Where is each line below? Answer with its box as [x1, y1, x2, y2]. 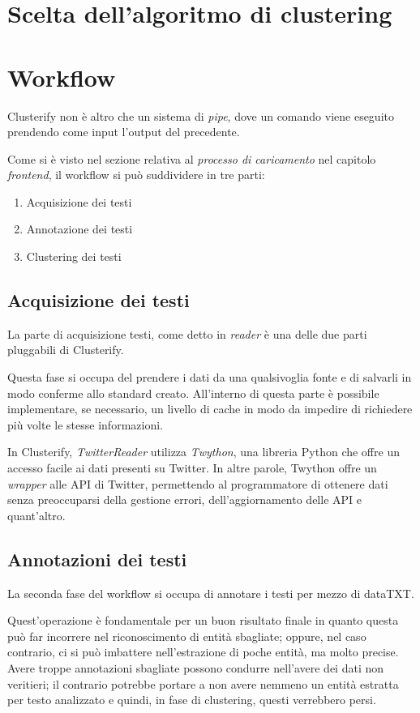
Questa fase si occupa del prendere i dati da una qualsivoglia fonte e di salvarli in [7, 369, 412, 386]
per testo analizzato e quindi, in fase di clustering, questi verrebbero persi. [7, 691, 376, 708]
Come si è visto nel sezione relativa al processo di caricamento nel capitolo [7, 150, 376, 167]
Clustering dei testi [26, 248, 122, 265]
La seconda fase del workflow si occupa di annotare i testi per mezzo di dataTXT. [7, 584, 414, 601]
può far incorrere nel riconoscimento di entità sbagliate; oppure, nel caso [7, 627, 366, 644]
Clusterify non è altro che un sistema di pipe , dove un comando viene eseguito [7, 107, 394, 124]
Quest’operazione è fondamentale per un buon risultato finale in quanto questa [7, 612, 399, 629]
